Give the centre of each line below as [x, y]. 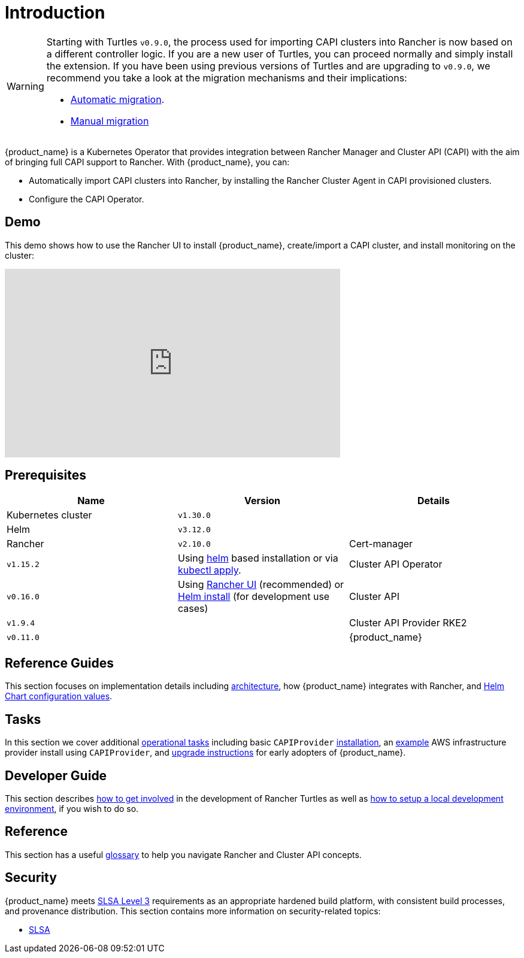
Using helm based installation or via [258, 558]
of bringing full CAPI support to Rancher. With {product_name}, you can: [147, 162]
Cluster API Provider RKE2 [408, 623]
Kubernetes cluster [49, 515]
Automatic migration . [117, 99]
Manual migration [110, 121]
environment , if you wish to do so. [72, 808]
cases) [193, 609]
